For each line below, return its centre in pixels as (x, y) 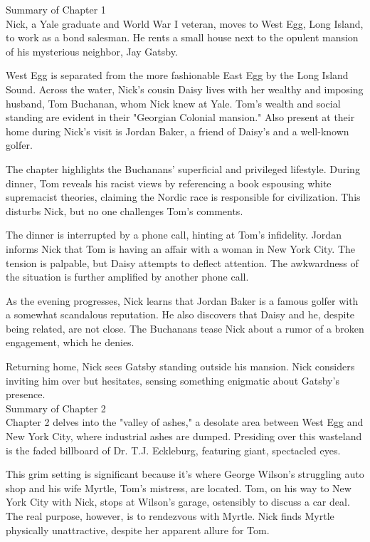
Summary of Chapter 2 (56, 408)
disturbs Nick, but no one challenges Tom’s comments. (125, 210)
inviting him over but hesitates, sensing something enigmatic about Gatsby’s (173, 380)
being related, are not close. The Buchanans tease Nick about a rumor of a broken (185, 328)
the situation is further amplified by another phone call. (127, 277)
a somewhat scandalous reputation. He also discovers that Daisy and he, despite (180, 314)
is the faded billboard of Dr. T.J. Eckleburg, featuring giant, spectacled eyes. (173, 450)
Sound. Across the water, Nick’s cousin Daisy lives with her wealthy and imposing (185, 89)
